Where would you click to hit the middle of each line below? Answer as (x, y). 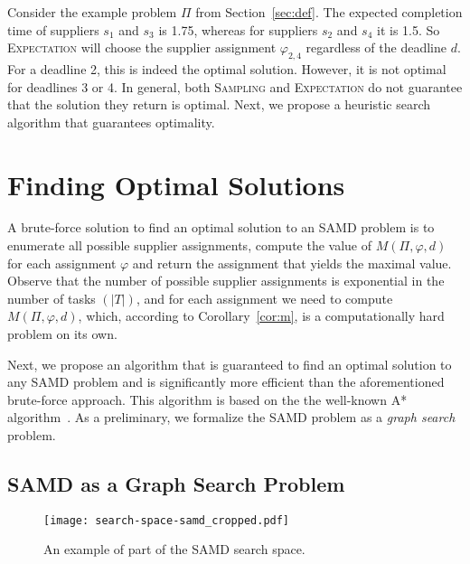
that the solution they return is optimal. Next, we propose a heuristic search (219, 104)
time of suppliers (53, 29)
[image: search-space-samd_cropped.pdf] (167, 520)
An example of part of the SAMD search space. (174, 549)
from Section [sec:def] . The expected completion (329, 12)
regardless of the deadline (376, 47)
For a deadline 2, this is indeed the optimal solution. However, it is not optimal (227, 68)
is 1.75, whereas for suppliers (238, 29)
